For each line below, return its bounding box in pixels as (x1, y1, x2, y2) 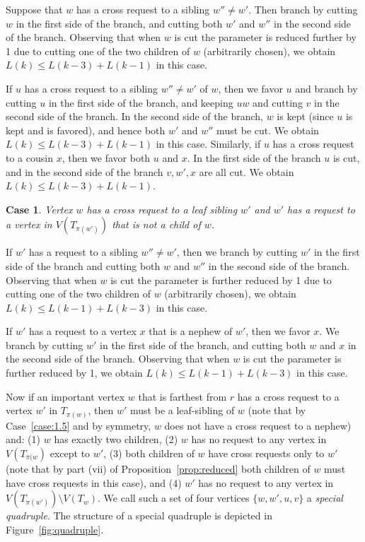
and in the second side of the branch (6, 164, 163, 179)
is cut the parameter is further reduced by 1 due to (110, 272, 332, 287)
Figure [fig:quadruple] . (6, 522, 104, 536)
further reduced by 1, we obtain (6, 365, 143, 380)
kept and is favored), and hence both (6, 122, 166, 137)
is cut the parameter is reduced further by (174, 30, 357, 45)
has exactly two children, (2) (54, 432, 178, 447)
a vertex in (6, 217, 52, 232)
